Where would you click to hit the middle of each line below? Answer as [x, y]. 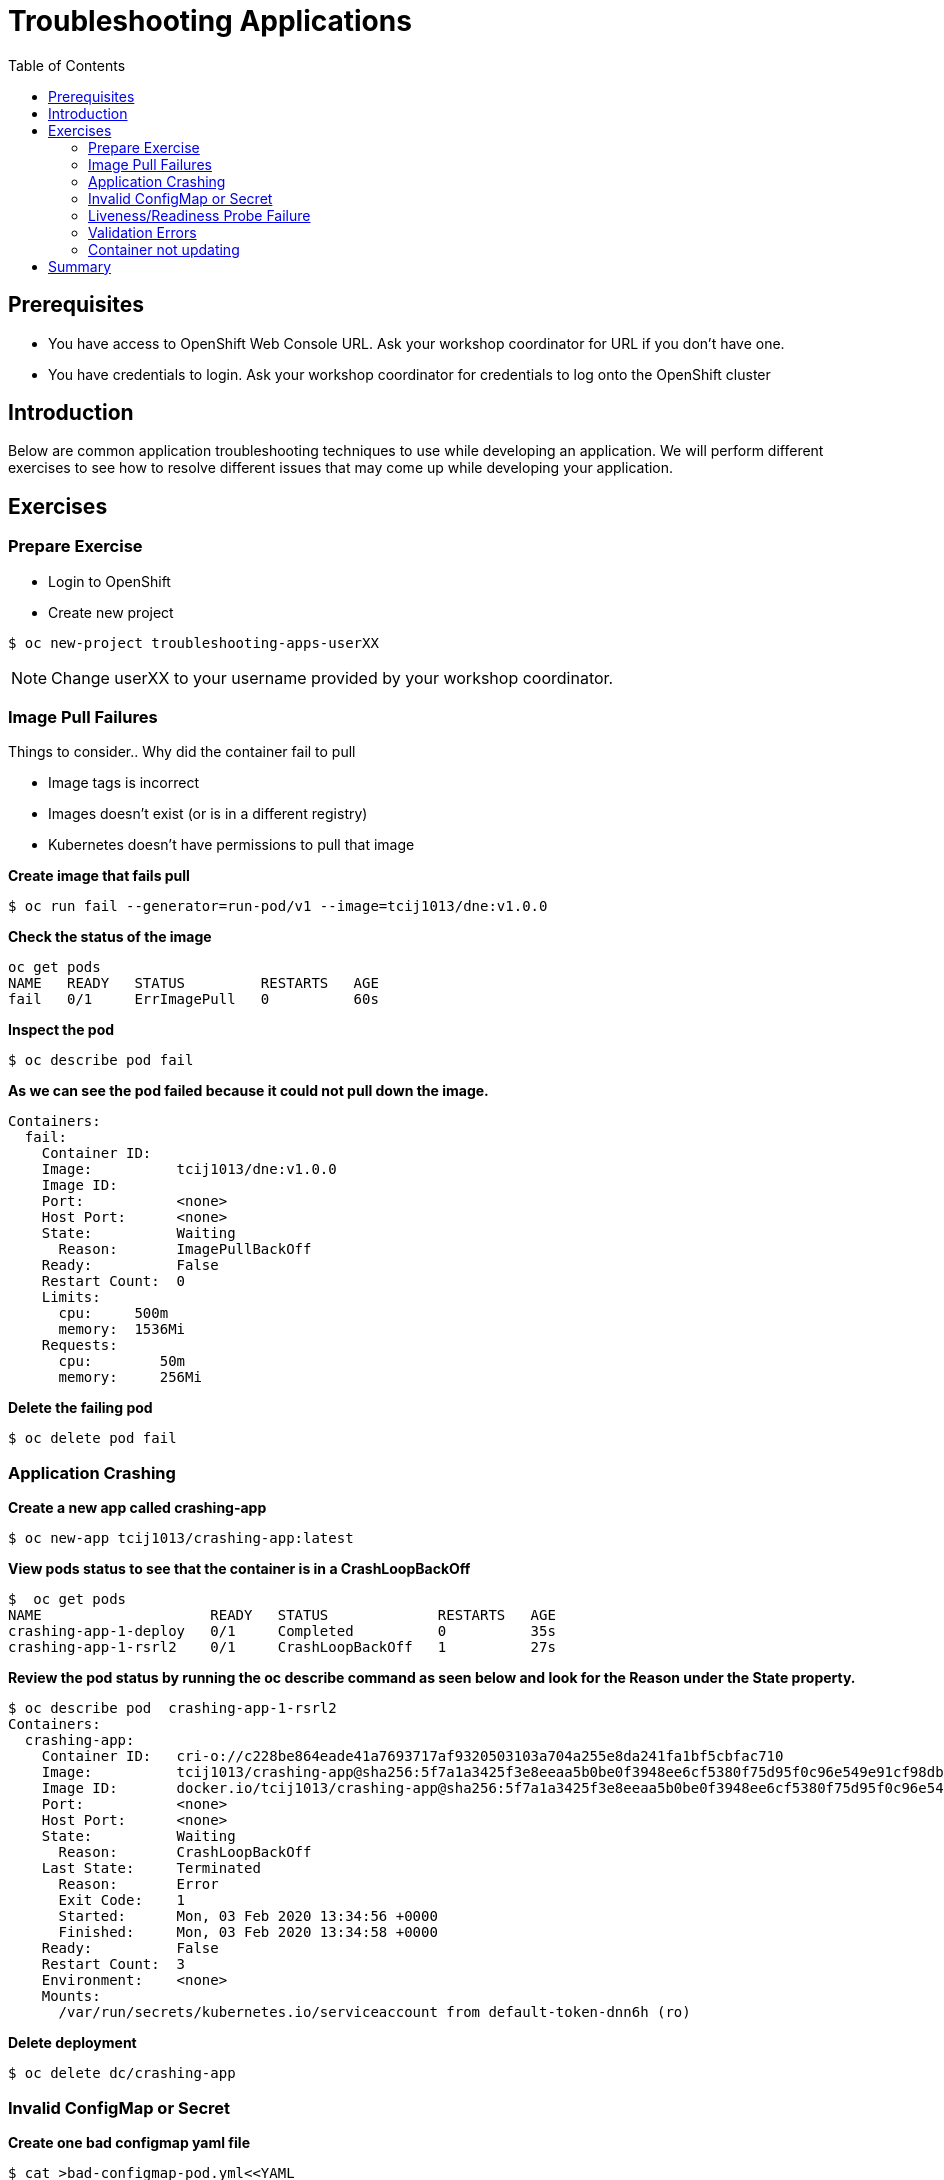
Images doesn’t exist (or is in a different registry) [208, 814]
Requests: [79, 1345]
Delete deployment [72, 2043]
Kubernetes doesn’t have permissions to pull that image [231, 845]
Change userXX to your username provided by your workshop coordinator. [332, 677]
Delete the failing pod [80, 1408]
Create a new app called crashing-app [137, 1508]
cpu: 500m [113, 1313]
